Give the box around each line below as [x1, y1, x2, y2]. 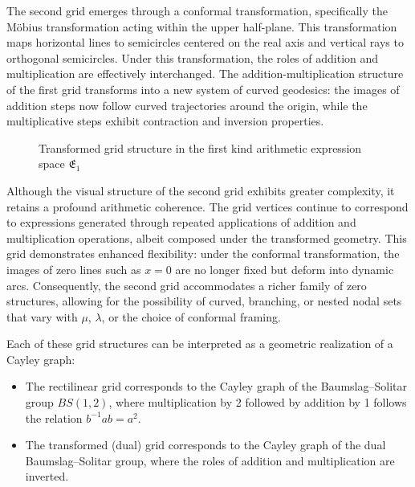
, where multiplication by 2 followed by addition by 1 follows [108, 394, 407, 411]
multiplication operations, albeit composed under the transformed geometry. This [6, 229, 407, 246]
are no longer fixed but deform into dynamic [175, 260, 394, 277]
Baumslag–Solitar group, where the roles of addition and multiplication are [25, 452, 395, 469]
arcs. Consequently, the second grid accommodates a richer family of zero [6, 276, 367, 293]
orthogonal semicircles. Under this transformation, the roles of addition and [6, 49, 379, 66]
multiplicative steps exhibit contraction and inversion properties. [6, 113, 324, 129]
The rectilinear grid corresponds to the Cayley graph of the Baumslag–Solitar [25, 378, 407, 395]
